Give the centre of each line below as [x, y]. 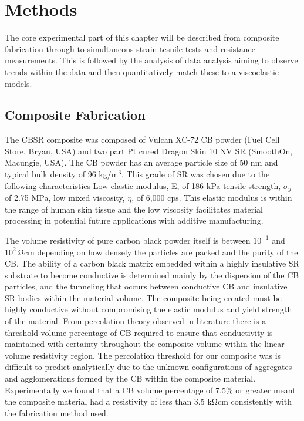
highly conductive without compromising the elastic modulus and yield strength [148, 309]
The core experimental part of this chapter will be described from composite [142, 37]
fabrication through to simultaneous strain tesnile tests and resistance [130, 48]
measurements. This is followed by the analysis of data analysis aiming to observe [151, 60]
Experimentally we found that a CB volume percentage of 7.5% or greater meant [150, 390]
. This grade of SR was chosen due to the [196, 174]
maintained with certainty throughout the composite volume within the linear [145, 344]
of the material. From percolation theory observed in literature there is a [136, 321]
